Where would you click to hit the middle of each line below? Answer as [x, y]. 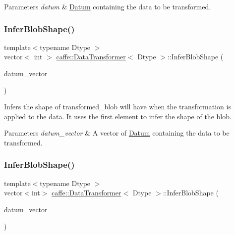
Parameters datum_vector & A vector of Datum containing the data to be [117, 133]
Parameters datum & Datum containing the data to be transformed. [108, 6]
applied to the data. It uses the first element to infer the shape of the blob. [118, 116]
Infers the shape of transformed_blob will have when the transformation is [117, 107]
